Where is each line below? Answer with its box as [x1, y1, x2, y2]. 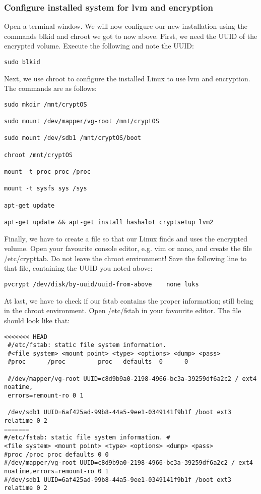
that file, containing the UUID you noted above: [4, 263, 153, 273]
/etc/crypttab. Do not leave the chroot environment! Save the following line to [4, 253, 247, 263]
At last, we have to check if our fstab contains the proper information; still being [4, 295, 253, 306]
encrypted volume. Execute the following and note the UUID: [4, 40, 194, 51]
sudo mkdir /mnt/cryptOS [4, 101, 87, 108]
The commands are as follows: [4, 83, 97, 93]
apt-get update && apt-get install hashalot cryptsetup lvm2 [4, 219, 214, 226]
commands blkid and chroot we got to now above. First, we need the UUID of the [4, 30, 257, 41]
